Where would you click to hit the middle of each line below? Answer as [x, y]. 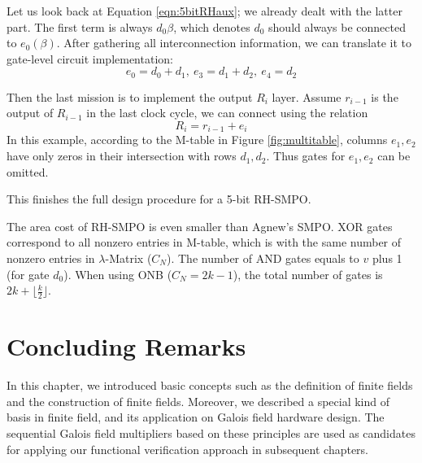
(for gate [28, 274]
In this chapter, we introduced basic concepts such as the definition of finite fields [210, 385]
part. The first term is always [80, 26]
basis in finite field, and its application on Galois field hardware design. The [196, 417]
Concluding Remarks [126, 346]
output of [30, 113]
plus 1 [387, 258]
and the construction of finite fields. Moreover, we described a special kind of [198, 401]
